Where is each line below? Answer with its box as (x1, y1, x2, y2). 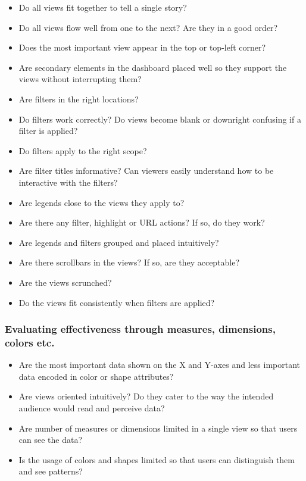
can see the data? (18, 433, 83, 446)
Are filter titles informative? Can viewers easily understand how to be (18, 164, 274, 177)
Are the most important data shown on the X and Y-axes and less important (18, 358, 301, 371)
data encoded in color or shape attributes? (18, 370, 174, 382)
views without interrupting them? (18, 73, 142, 85)
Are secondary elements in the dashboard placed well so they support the (18, 61, 287, 73)
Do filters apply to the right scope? (18, 144, 147, 157)
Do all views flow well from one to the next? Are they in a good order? (18, 21, 278, 33)
